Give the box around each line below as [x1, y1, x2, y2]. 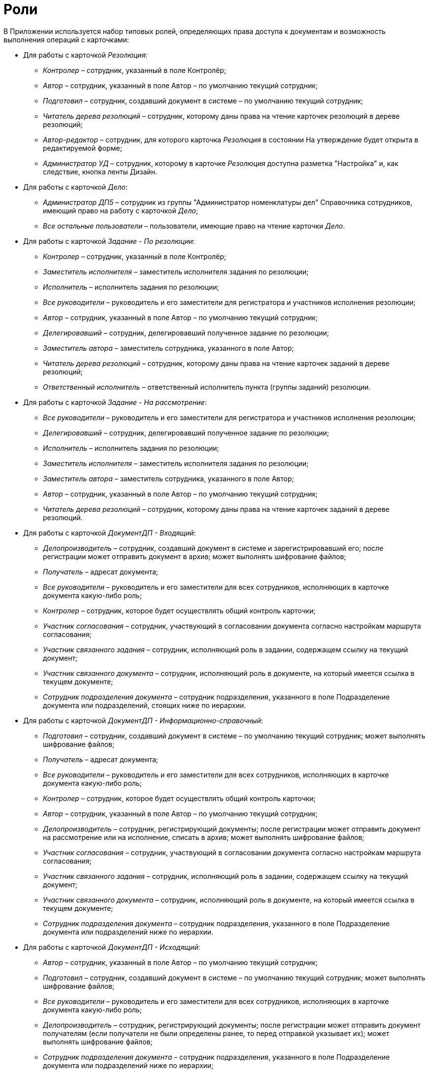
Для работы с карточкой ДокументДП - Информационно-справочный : [23, 716, 263, 725]
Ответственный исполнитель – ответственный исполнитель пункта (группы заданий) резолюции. [43, 382, 371, 391]
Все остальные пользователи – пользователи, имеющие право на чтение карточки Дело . [43, 221, 345, 230]
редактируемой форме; [43, 143, 122, 152]
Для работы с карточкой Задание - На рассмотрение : [23, 398, 207, 406]
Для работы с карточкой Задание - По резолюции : [23, 236, 195, 245]
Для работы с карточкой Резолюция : [23, 50, 148, 59]
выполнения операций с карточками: [3, 35, 129, 44]
